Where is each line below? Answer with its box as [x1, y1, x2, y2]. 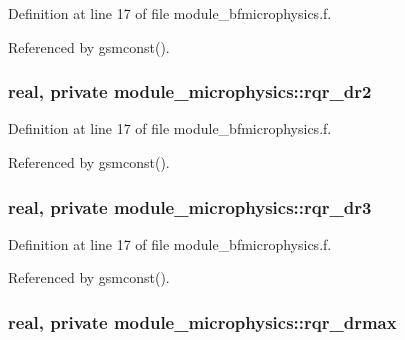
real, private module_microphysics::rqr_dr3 [8, 194, 372, 219]
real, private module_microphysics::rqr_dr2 [8, 79, 372, 104]
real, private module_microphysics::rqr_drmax [8, 309, 397, 334]
